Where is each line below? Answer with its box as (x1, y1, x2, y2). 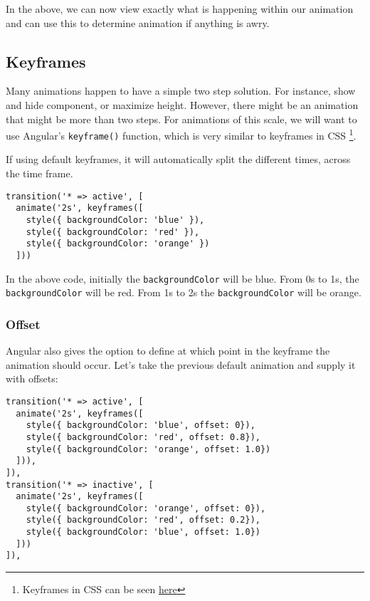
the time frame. (6, 166, 73, 181)
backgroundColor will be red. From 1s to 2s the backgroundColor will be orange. (6, 285, 361, 300)
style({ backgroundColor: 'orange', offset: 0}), (26, 503, 266, 513)
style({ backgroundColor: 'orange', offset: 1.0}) (26, 444, 271, 454)
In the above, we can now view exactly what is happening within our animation (6, 1, 354, 16)
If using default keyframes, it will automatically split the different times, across (6, 152, 351, 167)
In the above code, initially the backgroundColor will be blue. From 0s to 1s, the (6, 271, 359, 286)
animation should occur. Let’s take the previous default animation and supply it (6, 357, 356, 372)
